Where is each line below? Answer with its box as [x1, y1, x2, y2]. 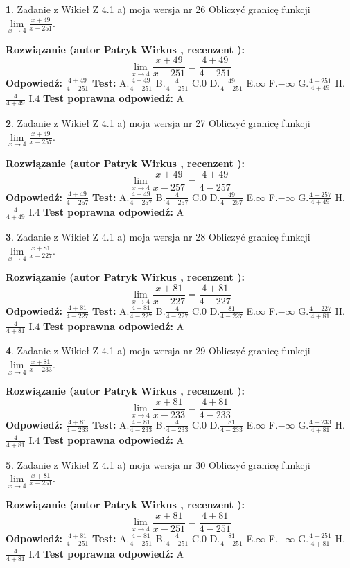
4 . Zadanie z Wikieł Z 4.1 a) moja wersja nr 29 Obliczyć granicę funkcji [6, 343, 310, 358]
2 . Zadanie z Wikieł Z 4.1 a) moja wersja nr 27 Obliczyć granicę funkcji [6, 116, 310, 130]
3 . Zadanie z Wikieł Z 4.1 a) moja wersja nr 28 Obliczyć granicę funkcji [6, 230, 310, 244]
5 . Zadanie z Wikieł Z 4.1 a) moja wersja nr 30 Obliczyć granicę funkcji [6, 457, 310, 472]
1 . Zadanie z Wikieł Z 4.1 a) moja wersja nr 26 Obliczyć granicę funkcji [6, 2, 310, 16]
